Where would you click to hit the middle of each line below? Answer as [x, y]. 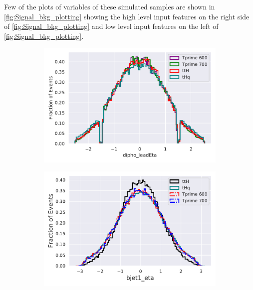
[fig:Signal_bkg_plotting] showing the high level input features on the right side [127, 16]
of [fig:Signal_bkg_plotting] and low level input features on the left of [111, 26]
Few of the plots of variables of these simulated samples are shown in [110, 6]
